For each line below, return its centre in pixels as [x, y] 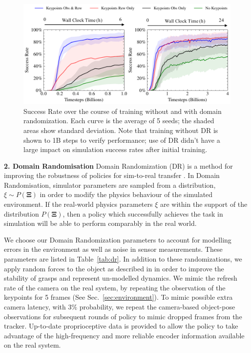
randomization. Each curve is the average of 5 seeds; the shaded [119, 121]
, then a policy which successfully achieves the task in [143, 213]
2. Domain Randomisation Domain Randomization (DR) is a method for [118, 165]
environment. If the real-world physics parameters [78, 204]
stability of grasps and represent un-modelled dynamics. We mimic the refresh [121, 278]
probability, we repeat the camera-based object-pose [157, 307]
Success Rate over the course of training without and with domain [123, 111]
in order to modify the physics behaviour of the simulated [126, 194]
